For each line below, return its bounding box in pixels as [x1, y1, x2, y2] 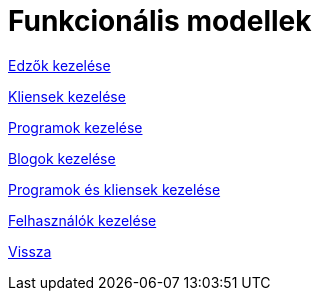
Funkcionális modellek [8, 4, 312, 38]
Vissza [8, 242, 52, 260]
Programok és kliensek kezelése [8, 180, 221, 198]
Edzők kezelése [8, 56, 111, 74]
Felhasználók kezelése [8, 211, 157, 229]
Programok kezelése [8, 118, 143, 136]
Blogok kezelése [8, 149, 116, 167]
